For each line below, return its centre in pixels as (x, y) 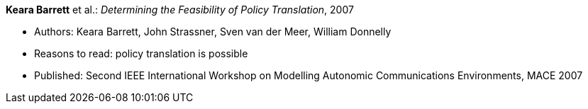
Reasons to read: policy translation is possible (141, 53)
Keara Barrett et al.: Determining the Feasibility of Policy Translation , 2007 (180, 10)
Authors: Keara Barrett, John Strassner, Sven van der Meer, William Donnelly (213, 31)
